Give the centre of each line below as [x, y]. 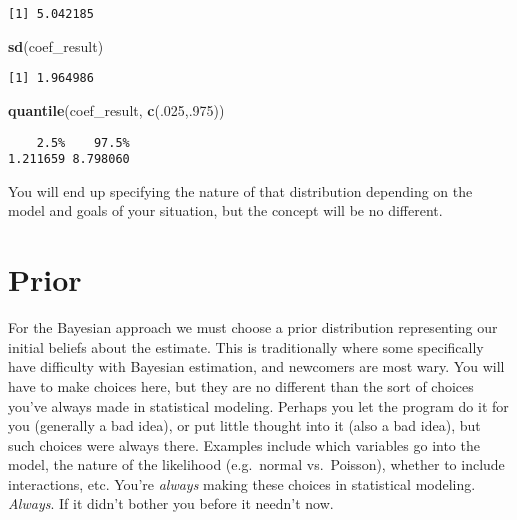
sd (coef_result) [56, 45]
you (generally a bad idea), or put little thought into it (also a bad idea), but [244, 425]
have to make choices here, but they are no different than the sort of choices [241, 385]
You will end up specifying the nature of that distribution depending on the [240, 190]
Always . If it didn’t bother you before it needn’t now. [171, 503]
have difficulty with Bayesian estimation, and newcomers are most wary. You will [256, 366]
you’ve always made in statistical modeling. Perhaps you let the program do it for [258, 405]
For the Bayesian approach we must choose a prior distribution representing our [253, 327]
